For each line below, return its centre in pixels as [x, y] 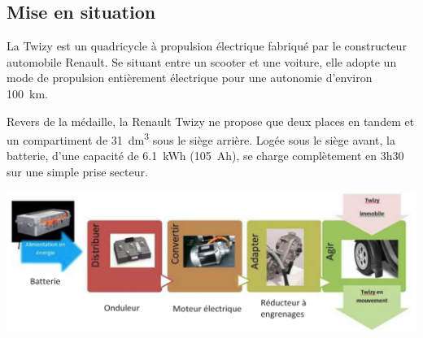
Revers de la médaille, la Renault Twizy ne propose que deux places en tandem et [211, 121]
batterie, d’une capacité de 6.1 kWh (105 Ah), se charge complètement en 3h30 [205, 156]
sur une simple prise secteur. [77, 172]
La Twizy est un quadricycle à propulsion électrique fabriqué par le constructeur [207, 46]
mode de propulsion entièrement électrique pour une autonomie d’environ [190, 78]
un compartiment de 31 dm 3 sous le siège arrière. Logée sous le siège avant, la [201, 139]
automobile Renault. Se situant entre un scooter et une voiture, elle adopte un [202, 61]
